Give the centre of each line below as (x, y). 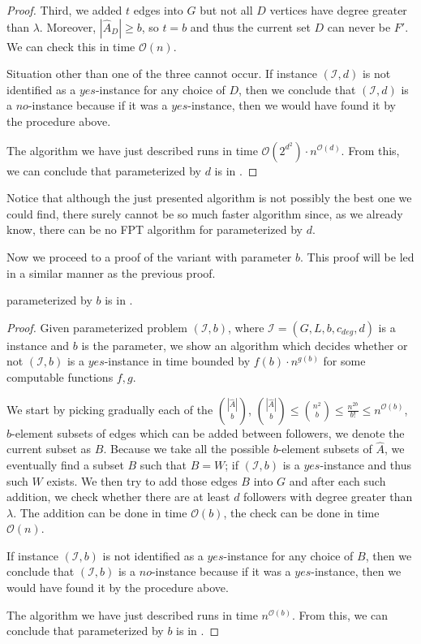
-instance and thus (365, 464)
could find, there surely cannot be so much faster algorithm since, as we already (205, 213)
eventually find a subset (65, 464)
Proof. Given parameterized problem (97, 327)
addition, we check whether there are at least (118, 497)
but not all (226, 10)
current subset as (49, 449)
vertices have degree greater (338, 10)
